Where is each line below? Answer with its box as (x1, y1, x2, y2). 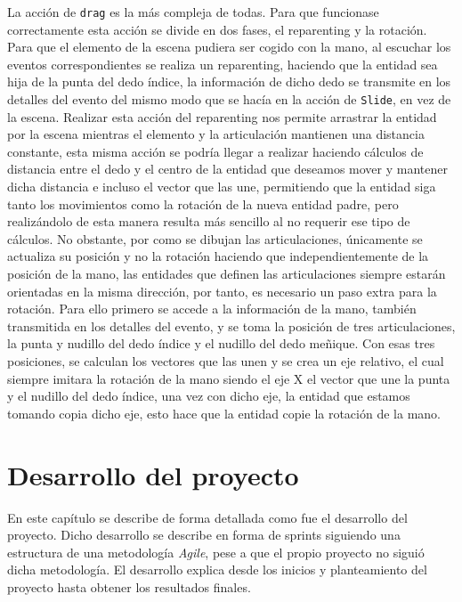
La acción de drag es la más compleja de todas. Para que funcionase (7, 3, 379, 20)
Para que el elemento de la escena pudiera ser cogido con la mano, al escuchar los (7, 37, 451, 56)
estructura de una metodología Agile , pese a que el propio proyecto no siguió (7, 542, 425, 561)
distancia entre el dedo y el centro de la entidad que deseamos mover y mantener (7, 159, 448, 178)
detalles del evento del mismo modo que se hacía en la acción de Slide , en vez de (7, 90, 451, 109)
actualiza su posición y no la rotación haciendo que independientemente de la (7, 247, 429, 265)
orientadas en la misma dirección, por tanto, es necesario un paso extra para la (7, 281, 437, 300)
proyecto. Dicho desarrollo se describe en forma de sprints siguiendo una (7, 525, 401, 544)
